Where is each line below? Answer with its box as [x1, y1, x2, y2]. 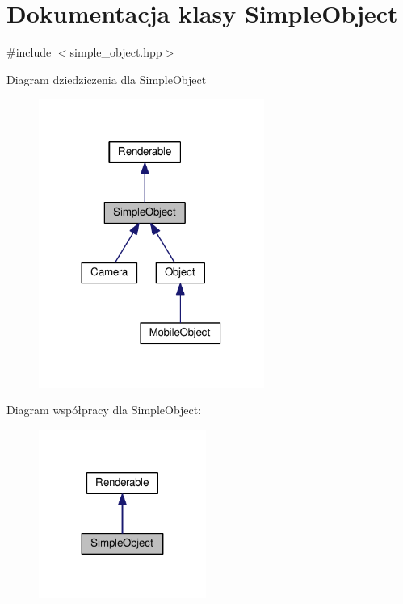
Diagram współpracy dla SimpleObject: [6, 401, 202, 418]
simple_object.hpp [69, 44, 162, 61]
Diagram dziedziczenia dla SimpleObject [6, 70, 207, 87]
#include [6, 44, 52, 61]
